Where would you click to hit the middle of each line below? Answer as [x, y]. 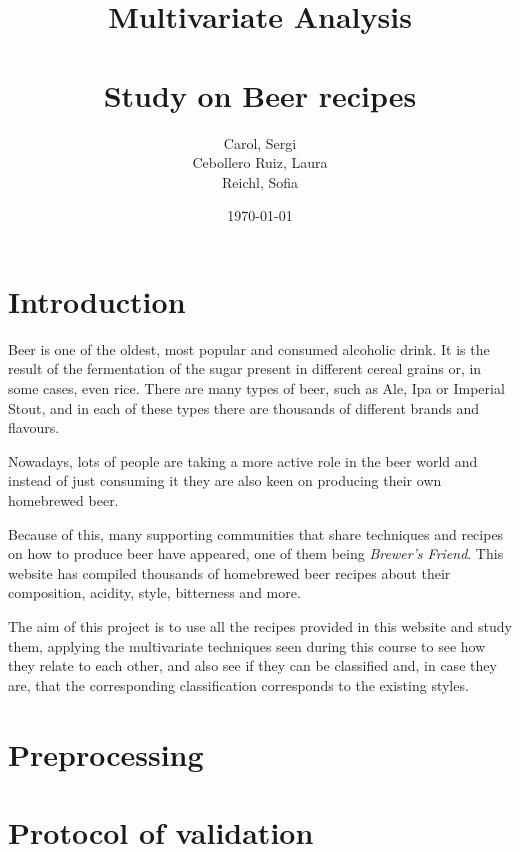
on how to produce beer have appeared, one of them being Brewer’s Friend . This [256, 553]
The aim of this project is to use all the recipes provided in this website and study [260, 625]
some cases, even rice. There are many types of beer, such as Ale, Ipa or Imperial [256, 388]
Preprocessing [106, 753]
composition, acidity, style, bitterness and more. [154, 592]
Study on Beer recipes [260, 94]
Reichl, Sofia [260, 181]
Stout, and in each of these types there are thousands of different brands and [244, 407]
